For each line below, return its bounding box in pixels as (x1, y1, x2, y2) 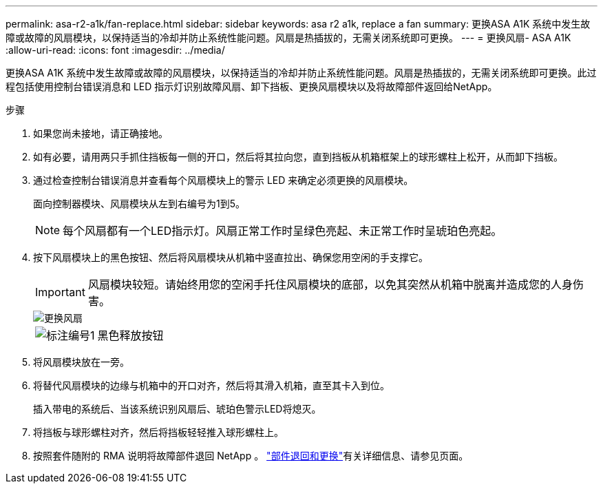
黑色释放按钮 (97, 329, 164, 342)
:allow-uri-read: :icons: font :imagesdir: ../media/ (6, 44, 225, 56)
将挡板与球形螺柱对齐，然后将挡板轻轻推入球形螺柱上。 (33, 426, 284, 438)
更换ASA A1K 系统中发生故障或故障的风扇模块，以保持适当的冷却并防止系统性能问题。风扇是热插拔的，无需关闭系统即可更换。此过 (6, 67, 597, 79)
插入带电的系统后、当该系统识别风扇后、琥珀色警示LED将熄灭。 (33, 403, 321, 415)
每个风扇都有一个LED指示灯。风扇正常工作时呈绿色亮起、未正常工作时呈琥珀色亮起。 (63, 224, 502, 238)
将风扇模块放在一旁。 (33, 356, 129, 368)
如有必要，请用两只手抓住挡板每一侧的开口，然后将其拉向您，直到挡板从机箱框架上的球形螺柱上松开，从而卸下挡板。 (33, 151, 563, 163)
